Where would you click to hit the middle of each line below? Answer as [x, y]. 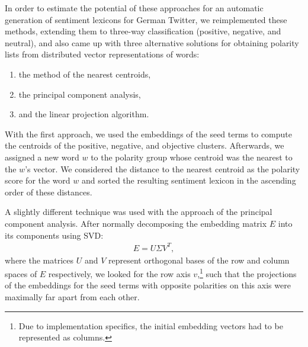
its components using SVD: [54, 235]
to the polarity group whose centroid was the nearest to [192, 157]
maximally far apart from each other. [72, 297]
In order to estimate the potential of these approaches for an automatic [134, 8]
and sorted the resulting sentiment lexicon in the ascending [189, 180]
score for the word [38, 180]
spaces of [21, 273]
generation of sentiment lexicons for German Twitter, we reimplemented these [146, 19]
